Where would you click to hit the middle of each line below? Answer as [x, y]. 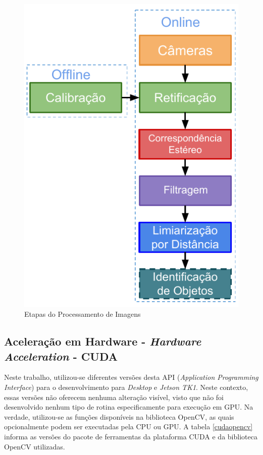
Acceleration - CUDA [61, 356]
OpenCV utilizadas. [35, 446]
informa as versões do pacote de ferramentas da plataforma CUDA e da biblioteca [131, 436]
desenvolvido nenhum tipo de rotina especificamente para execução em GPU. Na [129, 407]
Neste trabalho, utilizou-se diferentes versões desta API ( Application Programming [131, 377]
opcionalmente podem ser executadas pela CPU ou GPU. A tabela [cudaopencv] [128, 426]
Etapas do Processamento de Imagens [83, 314]
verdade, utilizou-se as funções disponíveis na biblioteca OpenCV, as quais [119, 416]
